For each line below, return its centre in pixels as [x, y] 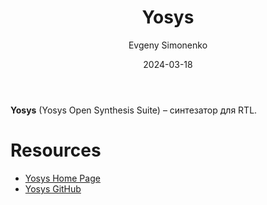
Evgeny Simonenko [168, 45]
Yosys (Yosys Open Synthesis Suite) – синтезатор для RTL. [134, 110]
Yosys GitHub [53, 188]
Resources [56, 150]
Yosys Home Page [62, 178]
